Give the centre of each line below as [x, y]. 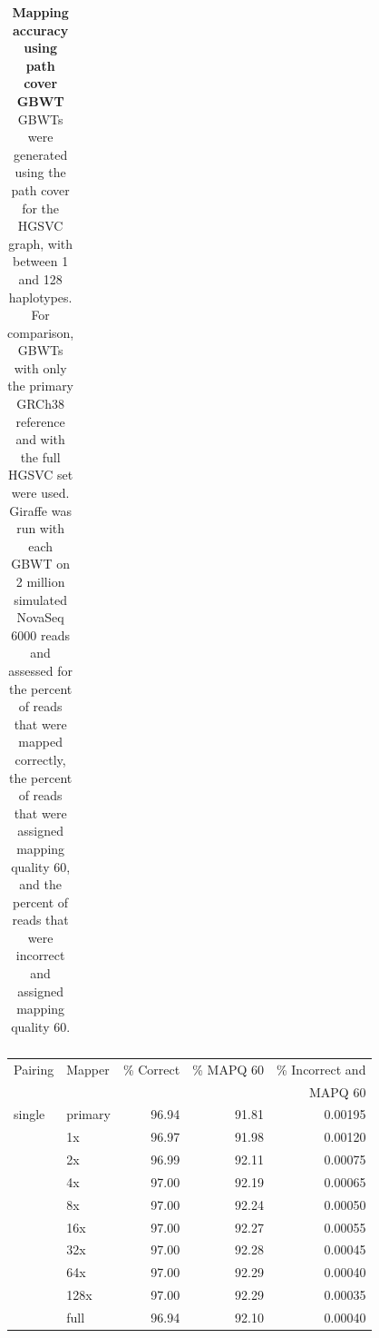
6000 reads [40, 634]
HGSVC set [40, 475]
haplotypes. [40, 297]
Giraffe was [40, 510]
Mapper [88, 1069]
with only [40, 367]
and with [40, 439]
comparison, [41, 332]
